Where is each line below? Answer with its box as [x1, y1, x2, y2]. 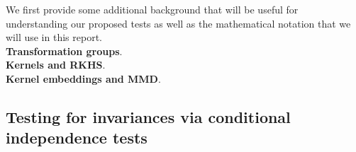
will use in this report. [6, 30, 102, 45]
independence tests [6, 127, 148, 148]
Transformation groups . [6, 43, 123, 58]
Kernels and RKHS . [6, 57, 106, 72]
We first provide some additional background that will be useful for [6, 2, 299, 16]
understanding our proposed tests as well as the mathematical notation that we [6, 16, 351, 30]
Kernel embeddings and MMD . [6, 71, 161, 86]
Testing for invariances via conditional [6, 105, 291, 127]
